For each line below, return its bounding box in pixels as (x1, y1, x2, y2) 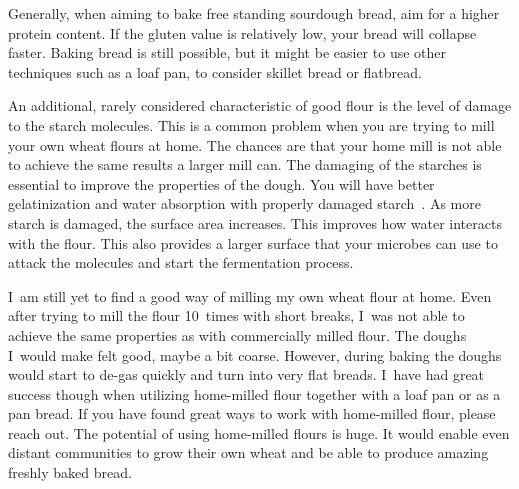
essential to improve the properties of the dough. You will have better (8, 173, 435, 194)
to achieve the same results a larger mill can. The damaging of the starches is (8, 154, 482, 175)
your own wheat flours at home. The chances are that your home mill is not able (8, 134, 502, 155)
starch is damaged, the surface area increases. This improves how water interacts (8, 212, 502, 233)
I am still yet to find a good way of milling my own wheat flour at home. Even (8, 285, 492, 306)
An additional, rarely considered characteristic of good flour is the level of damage (8, 95, 512, 116)
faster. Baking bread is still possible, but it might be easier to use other (8, 42, 446, 63)
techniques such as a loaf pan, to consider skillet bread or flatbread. (8, 61, 422, 82)
